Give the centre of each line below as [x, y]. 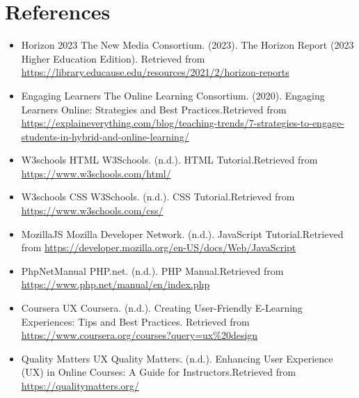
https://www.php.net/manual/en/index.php [115, 284]
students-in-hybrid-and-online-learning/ [105, 136]
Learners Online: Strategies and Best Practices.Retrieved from [154, 109]
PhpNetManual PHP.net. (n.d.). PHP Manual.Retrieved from [152, 270]
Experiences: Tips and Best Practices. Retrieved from [135, 321]
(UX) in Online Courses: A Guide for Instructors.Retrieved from [159, 372]
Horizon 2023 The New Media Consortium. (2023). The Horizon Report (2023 [188, 45]
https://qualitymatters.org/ [80, 385]
